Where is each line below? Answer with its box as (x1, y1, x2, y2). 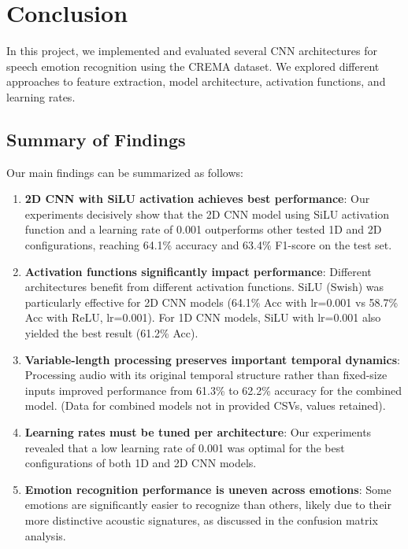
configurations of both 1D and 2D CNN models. (24, 455, 257, 471)
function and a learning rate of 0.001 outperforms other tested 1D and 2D (24, 221, 382, 238)
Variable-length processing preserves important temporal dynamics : (24, 351, 401, 367)
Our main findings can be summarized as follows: (6, 164, 243, 180)
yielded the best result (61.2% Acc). (24, 325, 198, 341)
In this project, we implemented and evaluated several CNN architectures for (6, 42, 377, 59)
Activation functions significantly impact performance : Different (24, 263, 372, 279)
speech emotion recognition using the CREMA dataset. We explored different (6, 57, 380, 74)
